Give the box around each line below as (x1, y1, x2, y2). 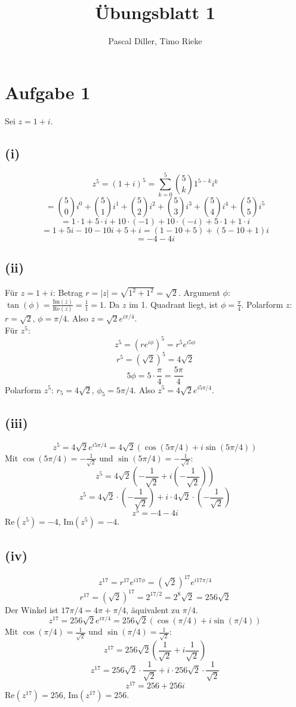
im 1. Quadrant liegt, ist (129, 298, 218, 310)
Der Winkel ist (5, 603, 58, 616)
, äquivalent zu (126, 603, 180, 616)
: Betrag (53, 286, 83, 299)
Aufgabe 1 (5, 79, 91, 104)
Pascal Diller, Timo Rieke (108, 35, 202, 47)
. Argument (178, 286, 220, 299)
